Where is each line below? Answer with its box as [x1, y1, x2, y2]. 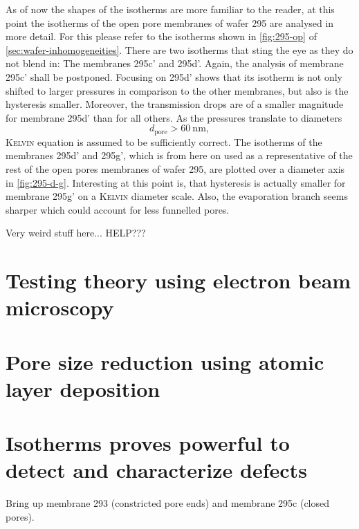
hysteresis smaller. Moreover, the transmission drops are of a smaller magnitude [6, 97, 344, 111]
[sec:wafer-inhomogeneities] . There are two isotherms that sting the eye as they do [6, 42, 353, 57]
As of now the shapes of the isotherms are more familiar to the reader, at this [6, 2, 335, 16]
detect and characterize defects [6, 456, 307, 484]
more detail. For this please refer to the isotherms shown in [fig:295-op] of [6, 29, 317, 44]
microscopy [6, 293, 114, 322]
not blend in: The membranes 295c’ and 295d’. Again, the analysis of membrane [6, 56, 344, 71]
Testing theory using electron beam [6, 266, 351, 295]
